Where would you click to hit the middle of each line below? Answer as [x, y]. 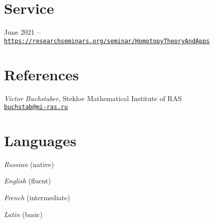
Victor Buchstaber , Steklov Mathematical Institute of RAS [93, 98]
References [42, 74]
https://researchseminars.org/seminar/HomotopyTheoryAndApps [107, 41]
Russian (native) [29, 164]
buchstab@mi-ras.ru [36, 107]
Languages [40, 140]
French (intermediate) [37, 197]
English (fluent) [27, 181]
